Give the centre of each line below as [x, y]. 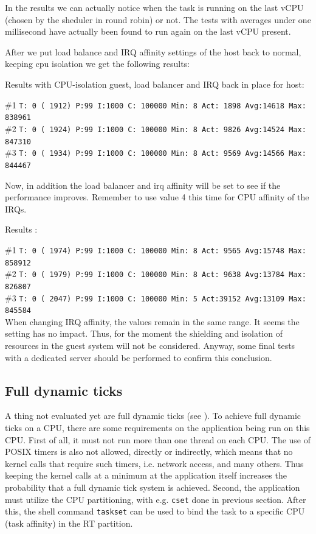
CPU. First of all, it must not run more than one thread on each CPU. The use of [158, 439]
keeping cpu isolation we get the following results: [97, 64]
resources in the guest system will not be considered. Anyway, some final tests [150, 345]
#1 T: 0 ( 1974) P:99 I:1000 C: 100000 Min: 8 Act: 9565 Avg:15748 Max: [156, 249]
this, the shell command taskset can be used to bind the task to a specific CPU [155, 511]
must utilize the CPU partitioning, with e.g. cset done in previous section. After [156, 499]
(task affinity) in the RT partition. [69, 523]
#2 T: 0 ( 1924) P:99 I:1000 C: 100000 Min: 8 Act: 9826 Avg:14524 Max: [156, 128]
